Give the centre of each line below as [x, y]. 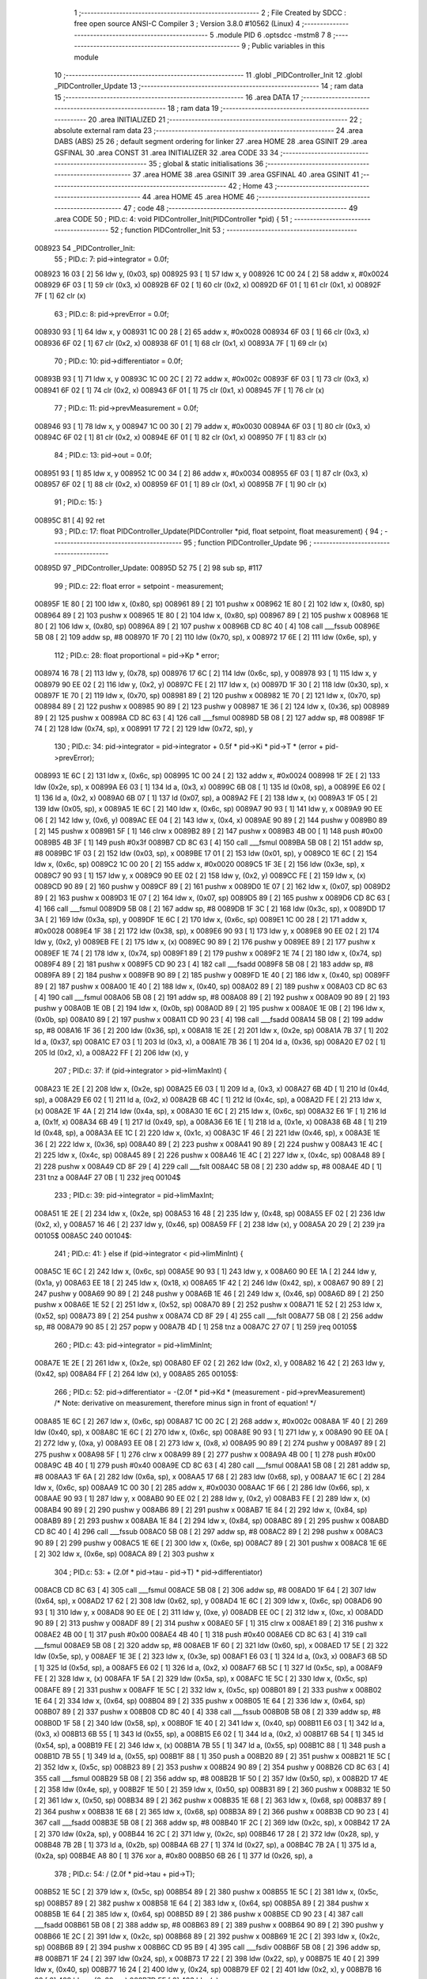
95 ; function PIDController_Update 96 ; [248, 542]
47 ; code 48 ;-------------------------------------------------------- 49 [240, 208]
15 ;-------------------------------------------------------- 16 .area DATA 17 [177, 97]
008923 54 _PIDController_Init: [85, 248]
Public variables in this [289, 46]
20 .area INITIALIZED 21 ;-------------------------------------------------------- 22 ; [225, 120]
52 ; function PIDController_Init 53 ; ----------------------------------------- [234, 230]
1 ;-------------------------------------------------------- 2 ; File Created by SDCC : [210, 13]
